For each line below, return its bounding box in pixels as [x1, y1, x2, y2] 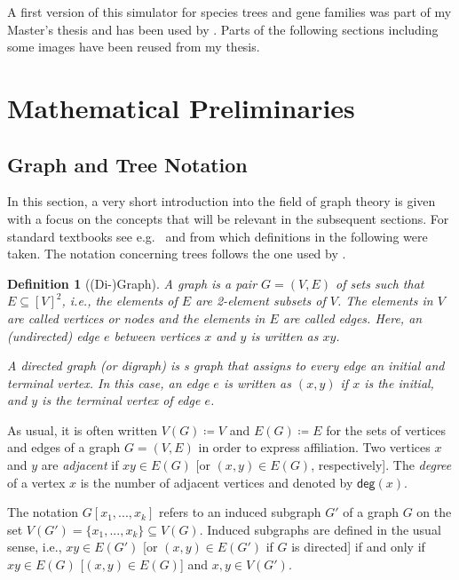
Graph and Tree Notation [7, 150, 248, 178]
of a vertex [7, 473, 66, 491]
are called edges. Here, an [282, 308, 423, 327]
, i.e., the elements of [61, 291, 178, 310]
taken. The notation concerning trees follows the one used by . [7, 244, 346, 263]
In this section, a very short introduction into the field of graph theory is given [7, 192, 436, 211]
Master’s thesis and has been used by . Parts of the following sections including [7, 20, 439, 38]
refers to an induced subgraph [158, 503, 321, 521]
